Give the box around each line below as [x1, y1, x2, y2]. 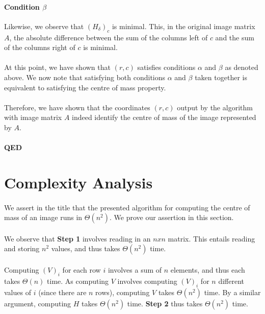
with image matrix [4, 112, 62, 123]
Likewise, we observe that [4, 20, 84, 31]
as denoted [225, 62, 258, 73]
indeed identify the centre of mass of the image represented [72, 112, 256, 123]
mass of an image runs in [4, 212, 83, 223]
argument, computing [4, 298, 71, 308]
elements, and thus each [170, 264, 245, 275]
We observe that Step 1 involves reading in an [4, 233, 151, 244]
